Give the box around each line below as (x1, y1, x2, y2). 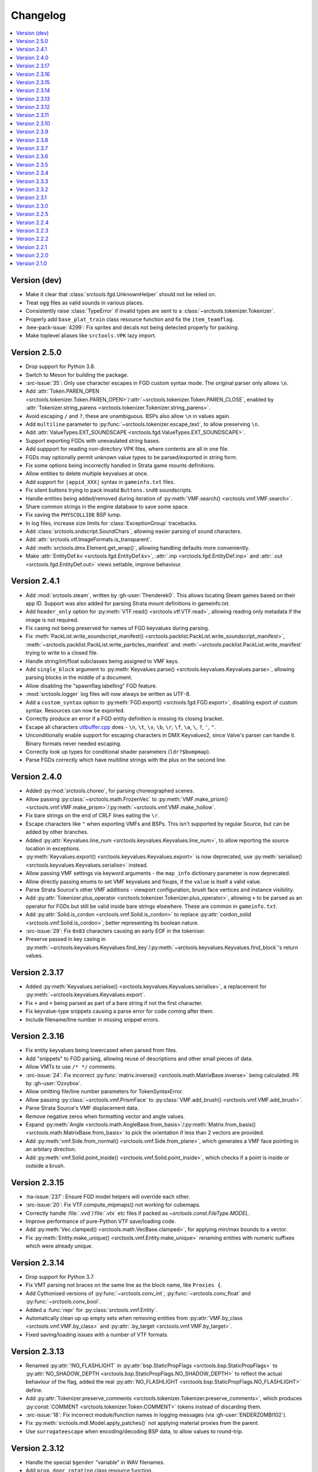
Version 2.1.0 (16, 260, 47, 267)
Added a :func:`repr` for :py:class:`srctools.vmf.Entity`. (25, 1306, 158, 1313)
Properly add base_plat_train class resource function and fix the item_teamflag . (25, 316, 234, 323)
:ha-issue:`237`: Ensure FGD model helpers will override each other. (25, 1193, 191, 1200)
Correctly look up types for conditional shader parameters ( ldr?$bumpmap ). (25, 748, 211, 755)
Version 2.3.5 (16, 161, 48, 168)
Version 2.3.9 (16, 128, 48, 135)
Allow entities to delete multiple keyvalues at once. (25, 470, 148, 477)
